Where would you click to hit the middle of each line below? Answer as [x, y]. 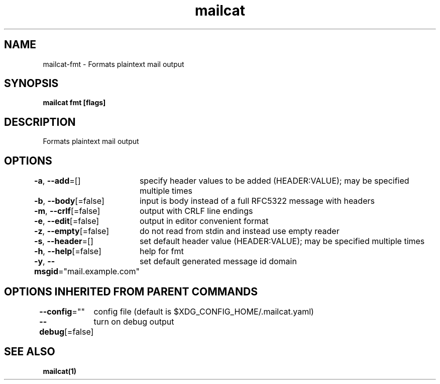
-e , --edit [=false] [67, 221]
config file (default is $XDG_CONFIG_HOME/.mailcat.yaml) [204, 311]
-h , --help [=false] [68, 251]
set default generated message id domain [218, 261]
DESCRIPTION [40, 122]
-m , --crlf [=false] [67, 211]
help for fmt [161, 251]
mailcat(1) [60, 371]
